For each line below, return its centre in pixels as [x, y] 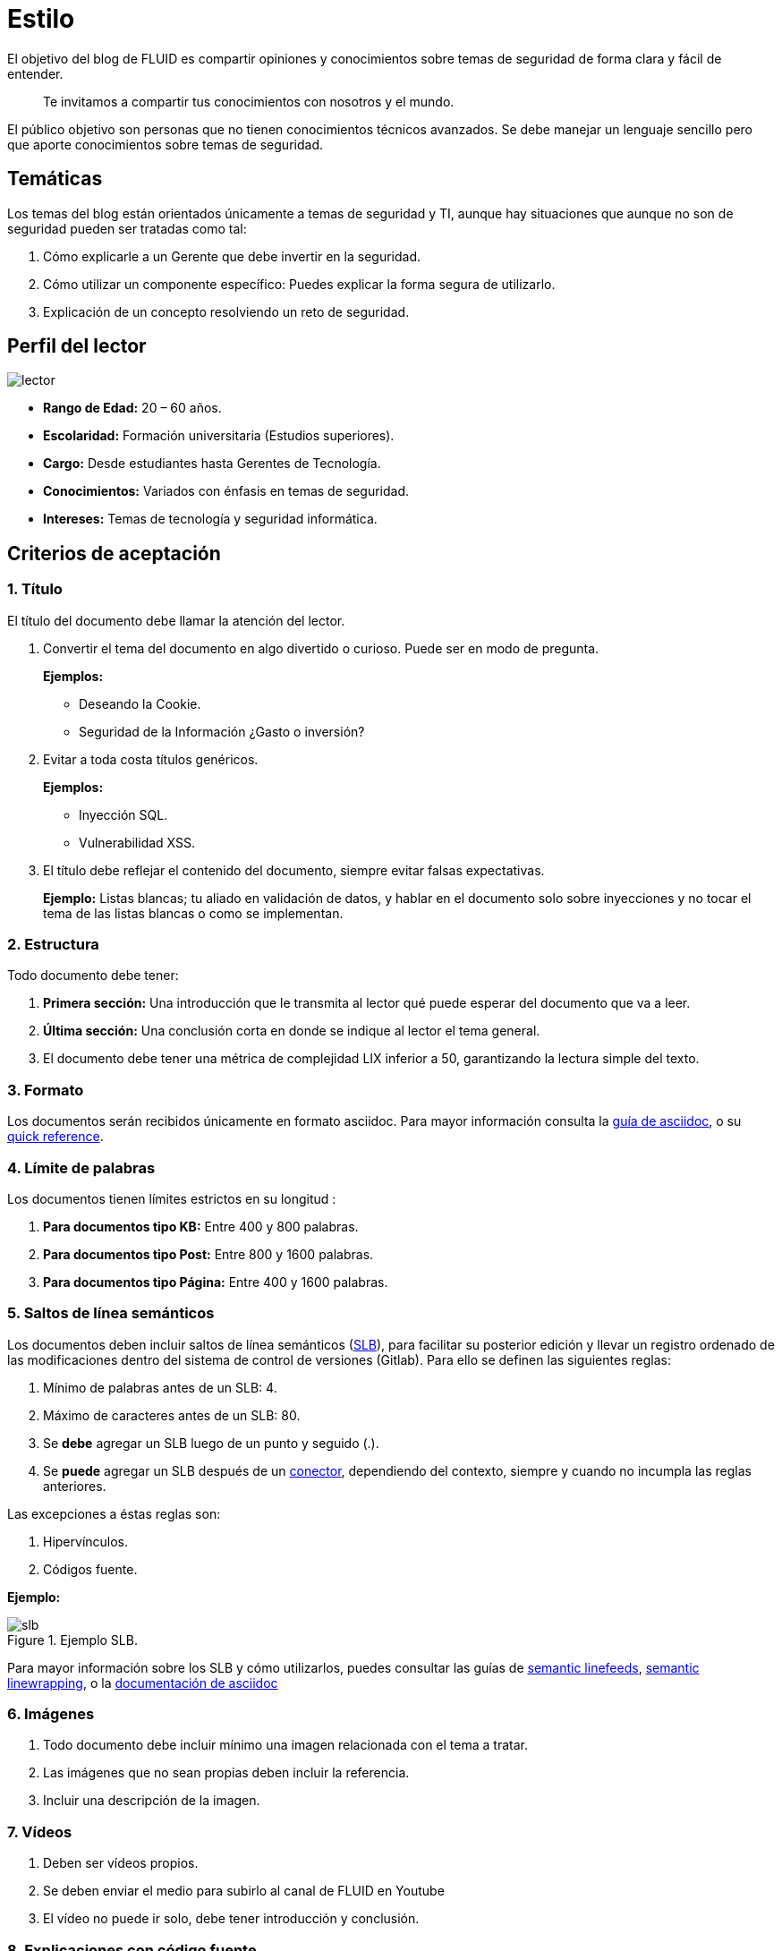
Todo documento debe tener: [93, 975]
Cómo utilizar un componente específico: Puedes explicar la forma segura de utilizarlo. [299, 284]
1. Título [35, 589]
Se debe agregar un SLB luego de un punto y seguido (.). [211, 1443]
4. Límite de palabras [81, 1167]
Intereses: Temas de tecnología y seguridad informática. [210, 519]
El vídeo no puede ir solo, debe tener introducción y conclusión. [231, 1919]
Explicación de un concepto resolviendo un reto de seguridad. [226, 311]
